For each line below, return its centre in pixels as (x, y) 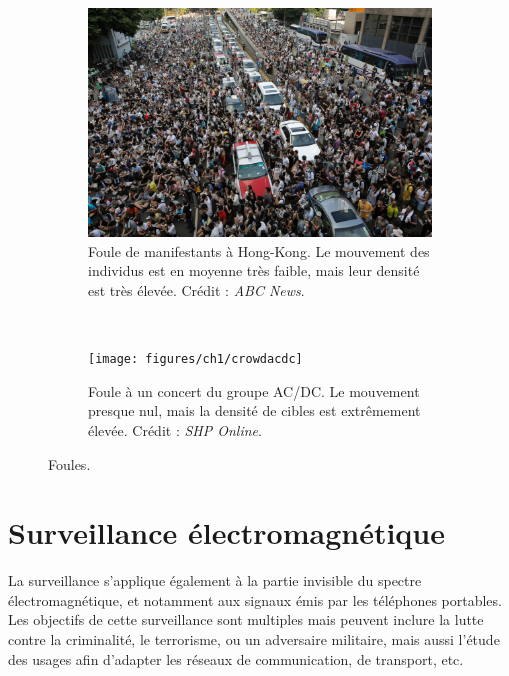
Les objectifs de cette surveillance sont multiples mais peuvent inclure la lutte (246, 619)
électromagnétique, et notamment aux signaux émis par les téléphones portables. (255, 599)
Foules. (69, 463)
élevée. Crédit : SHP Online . (175, 429)
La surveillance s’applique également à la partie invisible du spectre (215, 580)
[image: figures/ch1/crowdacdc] (195, 359)
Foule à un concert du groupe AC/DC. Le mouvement (254, 390)
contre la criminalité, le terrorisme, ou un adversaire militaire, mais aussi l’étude (254, 639)
